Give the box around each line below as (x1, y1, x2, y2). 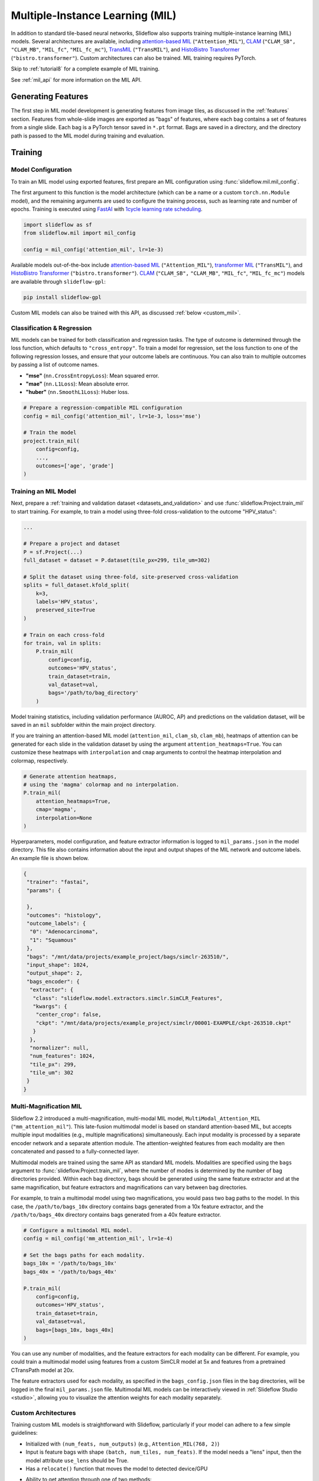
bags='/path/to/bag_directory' (48, 690, 139, 696)
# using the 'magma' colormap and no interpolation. (23, 781, 180, 788)
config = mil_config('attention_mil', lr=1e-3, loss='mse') (23, 412, 201, 419)
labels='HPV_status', (35, 598, 99, 605)
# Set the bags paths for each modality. (23, 1252, 145, 1259)
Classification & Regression (11, 323, 92, 332)
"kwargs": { (32, 1003, 67, 1009)
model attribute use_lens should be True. (25, 1457, 129, 1464)
